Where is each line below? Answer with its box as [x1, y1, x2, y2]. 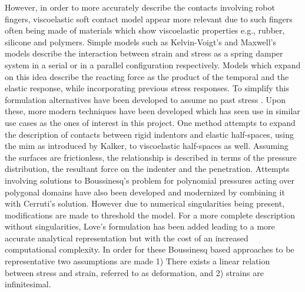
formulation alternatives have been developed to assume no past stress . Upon [5, 93, 286, 105]
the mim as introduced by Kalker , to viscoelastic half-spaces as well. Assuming [5, 140, 289, 152]
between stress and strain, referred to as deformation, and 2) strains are [5, 266, 264, 278]
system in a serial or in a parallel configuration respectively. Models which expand [5, 58, 301, 71]
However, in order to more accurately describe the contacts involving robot [5, 1, 275, 13]
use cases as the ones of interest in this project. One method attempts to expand [5, 116, 296, 128]
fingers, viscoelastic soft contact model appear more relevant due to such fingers [5, 12, 293, 25]
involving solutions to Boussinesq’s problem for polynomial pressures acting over [5, 174, 294, 186]
